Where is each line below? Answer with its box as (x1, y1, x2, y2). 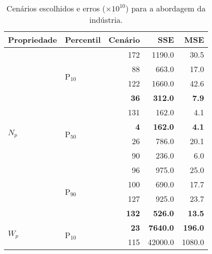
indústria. (89, 14, 123, 25)
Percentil (65, 34, 101, 45)
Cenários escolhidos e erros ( (6, 2, 106, 14)
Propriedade (8, 34, 57, 45)
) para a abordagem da (125, 2, 206, 14)
